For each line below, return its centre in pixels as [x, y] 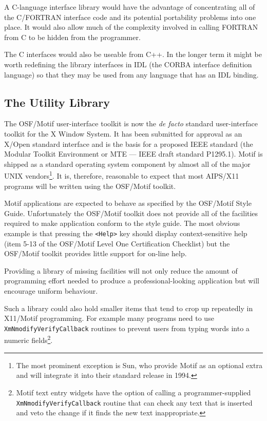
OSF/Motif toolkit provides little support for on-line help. [96, 253]
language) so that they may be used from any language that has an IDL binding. [131, 74]
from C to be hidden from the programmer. [72, 37]
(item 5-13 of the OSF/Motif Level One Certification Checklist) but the [117, 243]
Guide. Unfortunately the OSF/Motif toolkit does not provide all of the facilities [131, 213]
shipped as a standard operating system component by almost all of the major [127, 164]
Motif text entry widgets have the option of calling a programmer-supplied [133, 392]
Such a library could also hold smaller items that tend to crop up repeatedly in [129, 308]
